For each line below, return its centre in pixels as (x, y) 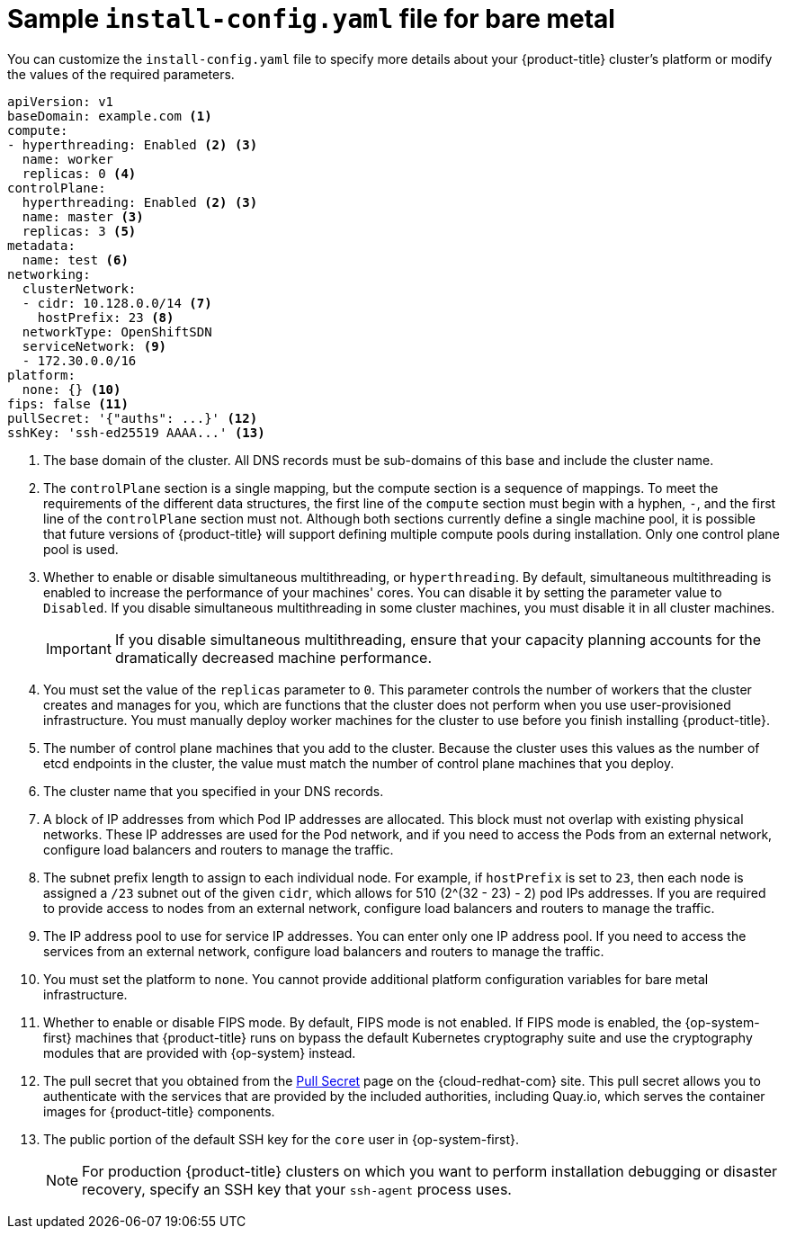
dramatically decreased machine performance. (273, 657)
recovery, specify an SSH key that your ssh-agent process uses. (297, 1189)
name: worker (68, 159)
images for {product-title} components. (159, 1111)
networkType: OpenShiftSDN (117, 331)
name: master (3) (83, 216)
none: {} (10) (72, 389)
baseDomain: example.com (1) (110, 116)
